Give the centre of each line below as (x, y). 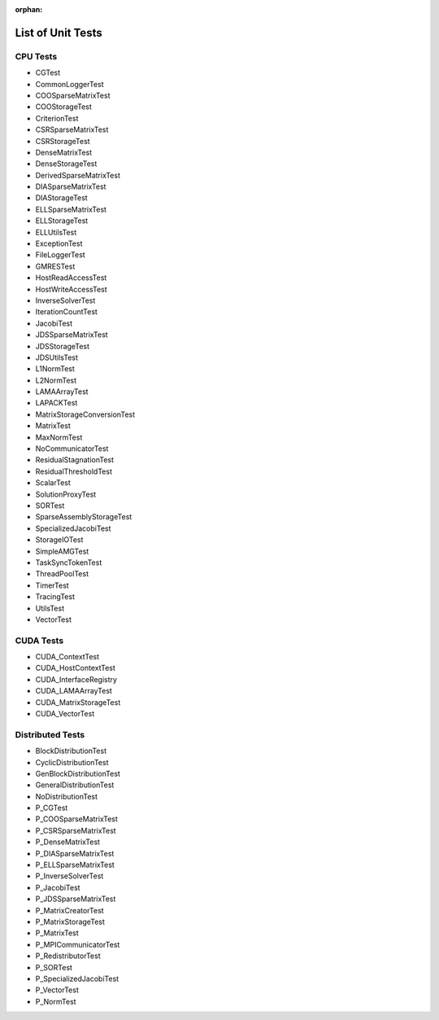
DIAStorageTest (62, 198)
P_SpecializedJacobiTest (77, 978)
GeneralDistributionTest (75, 785)
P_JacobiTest (58, 887)
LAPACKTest (57, 403)
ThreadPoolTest (62, 574)
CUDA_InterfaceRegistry (76, 679)
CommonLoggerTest (70, 84)
